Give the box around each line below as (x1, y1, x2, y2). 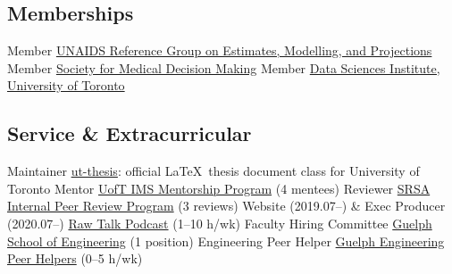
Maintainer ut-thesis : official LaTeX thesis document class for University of (7, 162, 420, 180)
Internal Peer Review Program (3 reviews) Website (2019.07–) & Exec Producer (7, 196, 446, 215)
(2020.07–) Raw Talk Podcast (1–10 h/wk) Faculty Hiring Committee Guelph (7, 213, 432, 232)
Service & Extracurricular (7, 120, 252, 147)
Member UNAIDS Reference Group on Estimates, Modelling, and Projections (7, 41, 432, 60)
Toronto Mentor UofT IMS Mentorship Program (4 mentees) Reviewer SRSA (7, 179, 431, 197)
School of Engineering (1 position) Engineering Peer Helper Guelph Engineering (7, 231, 445, 250)
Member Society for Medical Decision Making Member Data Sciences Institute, (7, 58, 440, 77)
